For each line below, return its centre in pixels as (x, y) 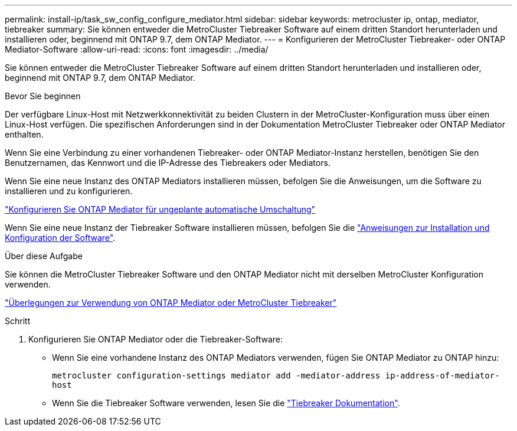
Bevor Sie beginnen (43, 96)
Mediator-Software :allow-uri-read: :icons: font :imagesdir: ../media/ (137, 49)
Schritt (18, 321)
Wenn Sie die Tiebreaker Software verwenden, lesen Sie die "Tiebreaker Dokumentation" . (226, 403)
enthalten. (24, 134)
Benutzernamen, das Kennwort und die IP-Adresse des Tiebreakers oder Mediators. (168, 163)
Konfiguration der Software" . (60, 238)
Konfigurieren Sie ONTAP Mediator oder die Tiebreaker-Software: (156, 339)
